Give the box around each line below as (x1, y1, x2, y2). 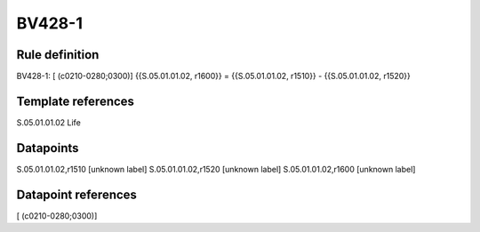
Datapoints (16, 140, 79, 156)
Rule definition (16, 47, 100, 62)
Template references (16, 93, 135, 108)
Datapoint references (16, 187, 138, 202)
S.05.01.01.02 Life (16, 116, 82, 128)
